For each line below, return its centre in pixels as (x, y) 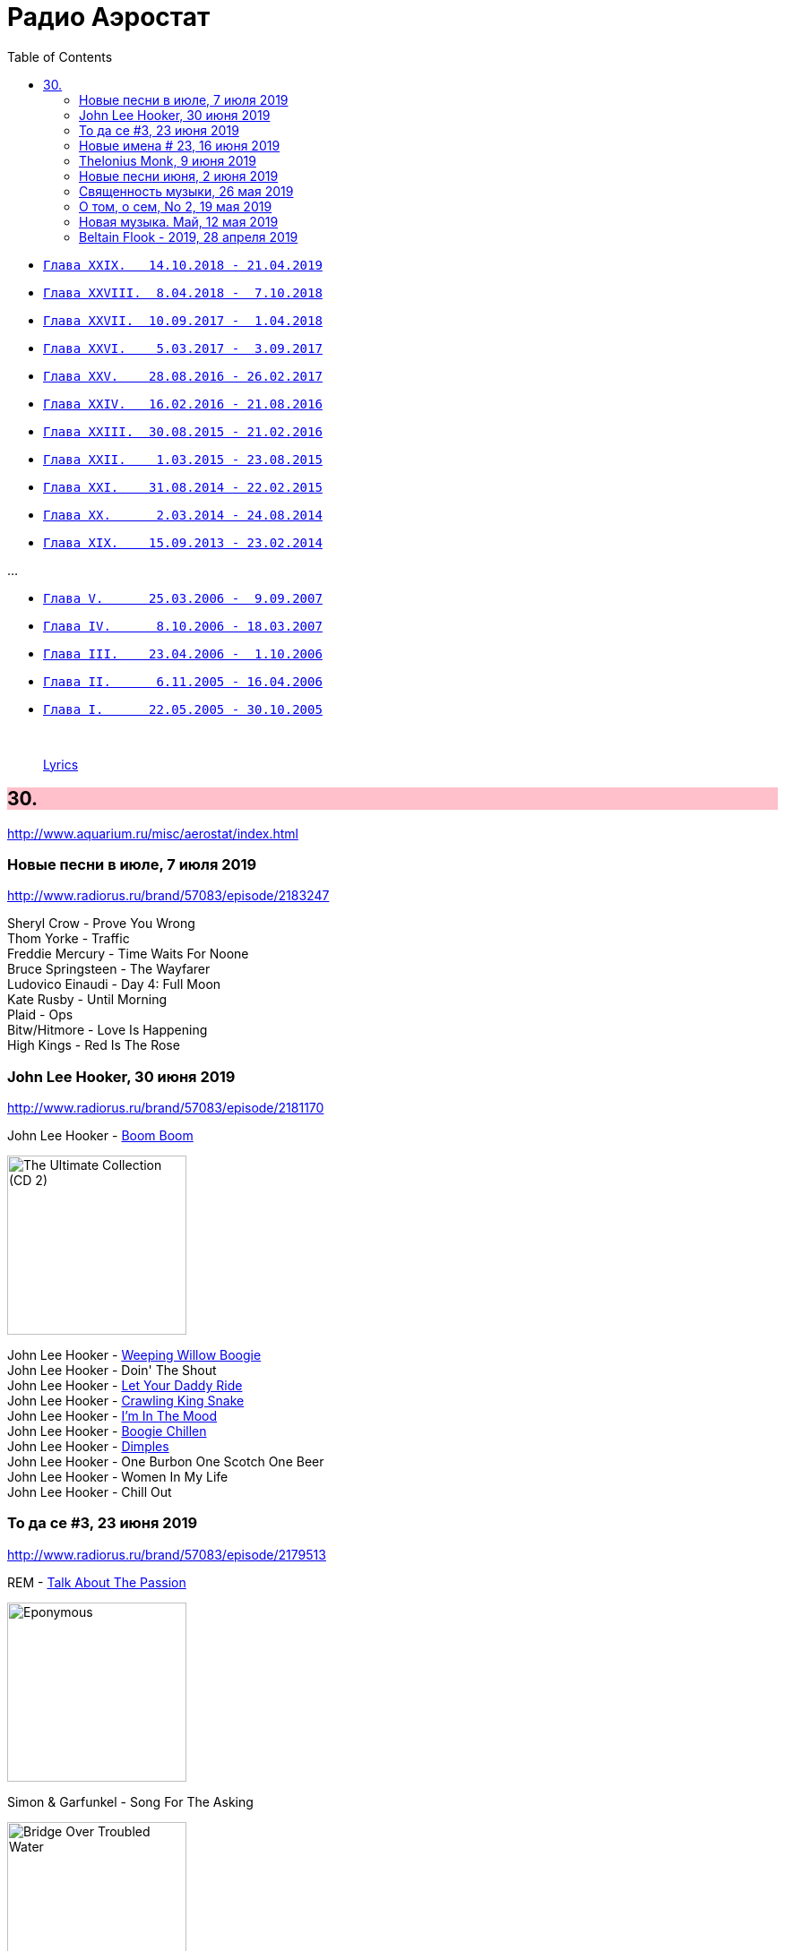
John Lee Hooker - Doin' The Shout (112, 1371)
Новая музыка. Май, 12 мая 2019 (179, 221)
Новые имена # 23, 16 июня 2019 (180, 145)
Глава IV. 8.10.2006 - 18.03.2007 (183, 626)
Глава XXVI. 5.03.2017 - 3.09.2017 (183, 348)
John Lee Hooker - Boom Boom (100, 1136)
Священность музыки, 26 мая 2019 (186, 191)
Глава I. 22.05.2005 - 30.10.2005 (183, 709)
